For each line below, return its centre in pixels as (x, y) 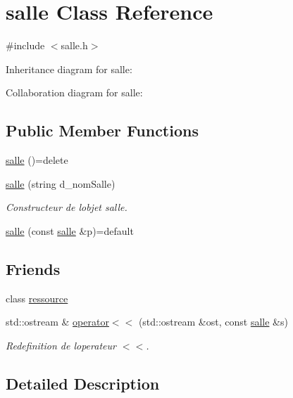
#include (25, 45)
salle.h (74, 45)
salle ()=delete (37, 160)
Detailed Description (83, 383)
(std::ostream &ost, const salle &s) (213, 322)
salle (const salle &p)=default (70, 230)
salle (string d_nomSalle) (61, 183)
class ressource (37, 298)
